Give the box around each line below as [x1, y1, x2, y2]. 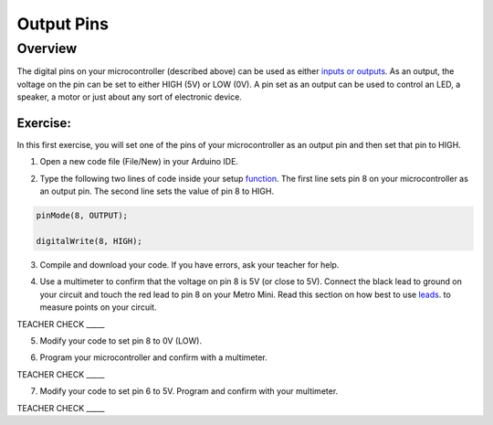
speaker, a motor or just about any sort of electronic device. [16, 91, 242, 102]
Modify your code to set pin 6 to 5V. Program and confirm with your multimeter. [39, 386, 339, 397]
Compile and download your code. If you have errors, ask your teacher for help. [39, 260, 340, 270]
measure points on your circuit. [39, 302, 157, 313]
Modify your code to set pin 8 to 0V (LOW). [39, 335, 203, 346]
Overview [16, 40, 78, 57]
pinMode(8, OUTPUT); [36, 210, 128, 221]
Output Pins [16, 14, 110, 34]
